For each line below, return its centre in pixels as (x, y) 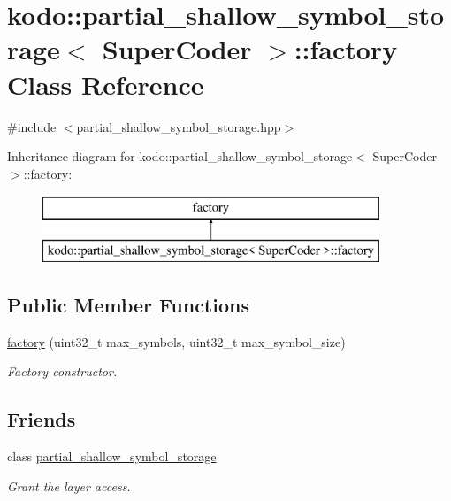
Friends (42, 419)
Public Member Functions (128, 304)
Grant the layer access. (69, 486)
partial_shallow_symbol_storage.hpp (179, 126)
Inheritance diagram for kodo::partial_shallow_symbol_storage (180, 156)
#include (32, 126)
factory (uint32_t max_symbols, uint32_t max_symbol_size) (176, 341)
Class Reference (106, 84)
